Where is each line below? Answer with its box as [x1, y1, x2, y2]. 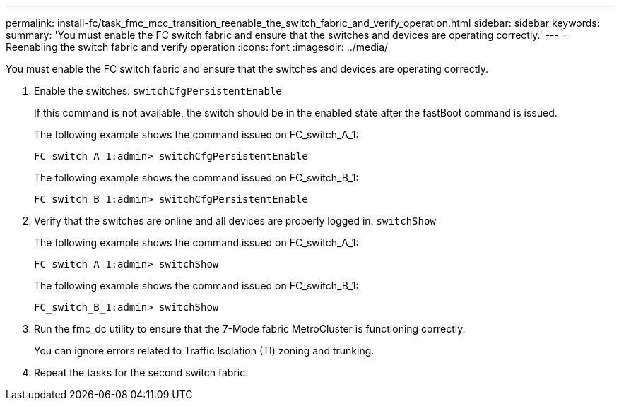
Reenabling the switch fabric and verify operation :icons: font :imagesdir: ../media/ [6, 41, 389, 53]
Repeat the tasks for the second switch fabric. [34, 366, 249, 378]
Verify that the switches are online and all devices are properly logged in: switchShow [34, 215, 436, 227]
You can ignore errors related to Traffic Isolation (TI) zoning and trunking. [34, 345, 375, 357]
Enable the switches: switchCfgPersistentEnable [34, 85, 282, 97]
